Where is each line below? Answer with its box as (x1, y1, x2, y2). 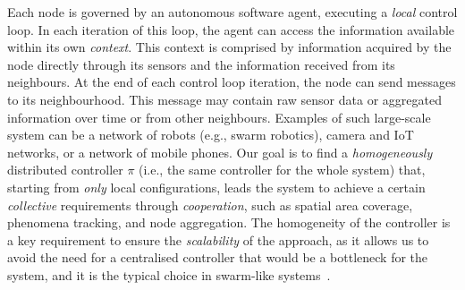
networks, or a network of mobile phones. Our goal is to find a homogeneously (7, 142, 433, 161)
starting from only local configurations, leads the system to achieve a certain (7, 177, 426, 196)
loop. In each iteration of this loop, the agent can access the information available (7, 20, 455, 38)
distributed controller (7, 160, 123, 179)
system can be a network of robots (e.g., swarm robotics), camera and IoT (7, 125, 414, 144)
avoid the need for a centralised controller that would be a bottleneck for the (7, 248, 428, 267)
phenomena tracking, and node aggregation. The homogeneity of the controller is (7, 213, 451, 232)
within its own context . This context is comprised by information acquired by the (7, 38, 452, 56)
